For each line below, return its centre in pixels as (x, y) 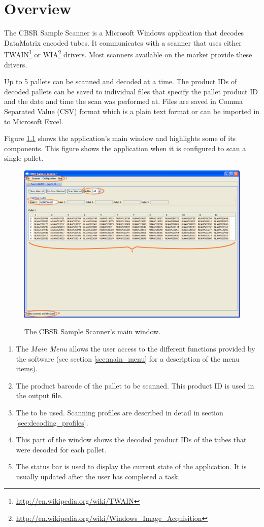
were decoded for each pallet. (61, 449)
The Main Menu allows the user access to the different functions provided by (136, 348)
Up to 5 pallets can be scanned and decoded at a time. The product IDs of (121, 81)
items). (27, 368)
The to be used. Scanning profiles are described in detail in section (120, 412)
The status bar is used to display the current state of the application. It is (131, 466)
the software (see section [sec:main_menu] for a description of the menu (128, 358)
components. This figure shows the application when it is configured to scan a (125, 148)
